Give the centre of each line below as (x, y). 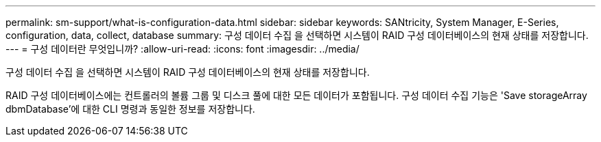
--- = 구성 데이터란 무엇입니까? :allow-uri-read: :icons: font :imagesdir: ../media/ (182, 49)
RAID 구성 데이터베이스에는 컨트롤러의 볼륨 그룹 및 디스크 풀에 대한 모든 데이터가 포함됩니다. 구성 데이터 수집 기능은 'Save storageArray (296, 95)
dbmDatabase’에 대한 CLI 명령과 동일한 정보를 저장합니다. (130, 109)
